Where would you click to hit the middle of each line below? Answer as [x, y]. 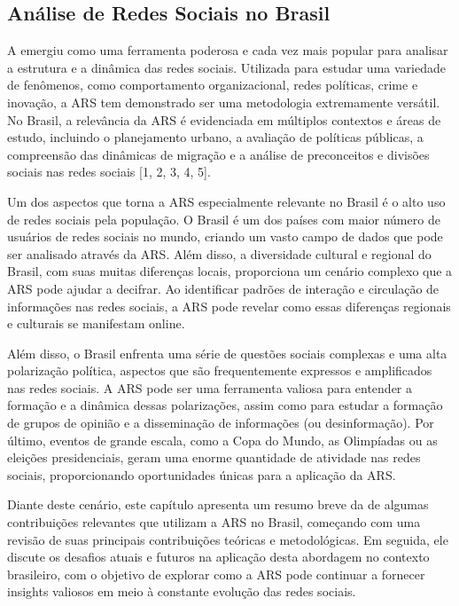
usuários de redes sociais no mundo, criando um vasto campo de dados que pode [225, 236]
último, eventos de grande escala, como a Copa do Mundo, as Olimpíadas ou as [222, 440]
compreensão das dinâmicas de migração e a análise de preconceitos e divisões [218, 154]
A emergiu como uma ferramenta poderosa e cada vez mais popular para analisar [228, 50]
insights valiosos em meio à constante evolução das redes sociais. [182, 591]
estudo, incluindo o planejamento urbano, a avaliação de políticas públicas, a [215, 137]
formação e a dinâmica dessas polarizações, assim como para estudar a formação [225, 405]
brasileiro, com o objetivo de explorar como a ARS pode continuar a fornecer [216, 574]
